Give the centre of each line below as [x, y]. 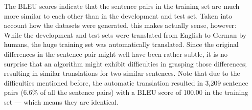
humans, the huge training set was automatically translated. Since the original [121, 44]
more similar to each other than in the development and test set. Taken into [118, 15]
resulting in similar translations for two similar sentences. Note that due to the [122, 73]
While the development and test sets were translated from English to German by [125, 34]
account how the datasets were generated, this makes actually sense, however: [120, 25]
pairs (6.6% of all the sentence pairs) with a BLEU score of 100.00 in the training [126, 92]
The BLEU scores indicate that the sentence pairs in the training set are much [122, 6]
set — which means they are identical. [61, 101]
